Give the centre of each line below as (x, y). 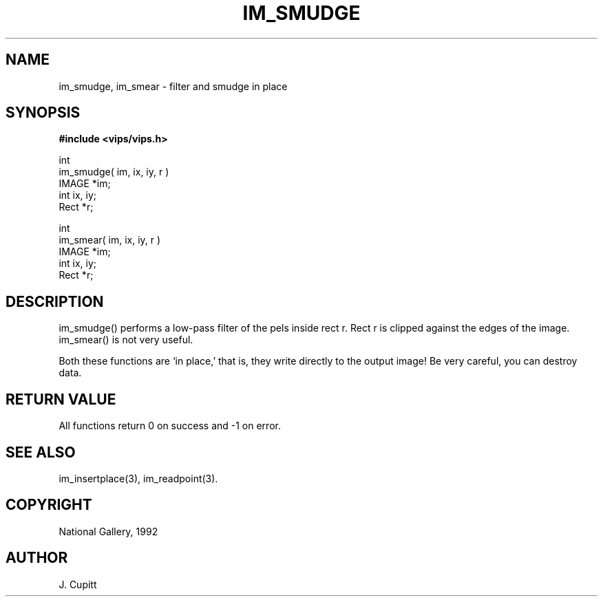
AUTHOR (37, 558)
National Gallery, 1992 (108, 531)
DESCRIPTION (55, 301)
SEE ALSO (41, 452)
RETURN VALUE (61, 399)
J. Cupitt (78, 584)
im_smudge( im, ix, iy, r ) (114, 172)
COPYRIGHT (49, 505)
